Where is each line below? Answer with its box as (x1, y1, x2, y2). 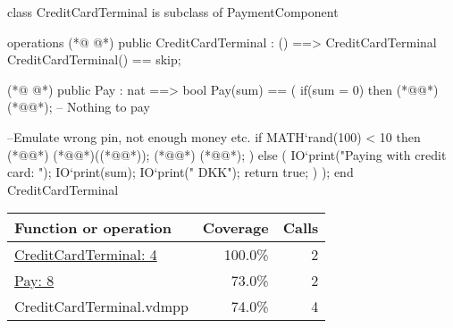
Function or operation (14, 217, 172, 239)
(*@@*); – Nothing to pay (7, 97, 150, 116)
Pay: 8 (14, 270, 55, 291)
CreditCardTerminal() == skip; (7, 50, 181, 69)
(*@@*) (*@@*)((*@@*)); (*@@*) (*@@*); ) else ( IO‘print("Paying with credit (7, 145, 447, 164)
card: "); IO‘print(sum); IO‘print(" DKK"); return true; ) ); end (7, 163, 354, 181)
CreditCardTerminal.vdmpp (14, 296, 189, 317)
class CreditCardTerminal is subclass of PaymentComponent (7, 3, 339, 21)
